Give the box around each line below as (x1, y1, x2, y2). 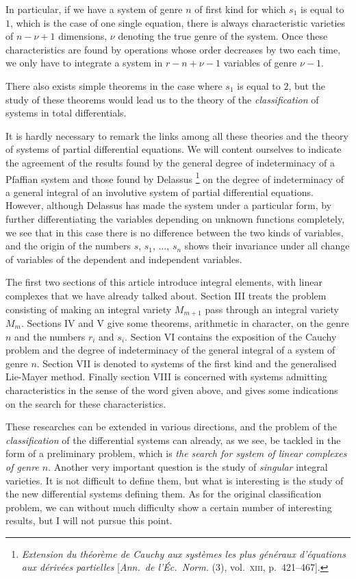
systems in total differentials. (5, 106, 127, 120)
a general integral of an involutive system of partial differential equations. (5, 184, 314, 199)
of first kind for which (194, 2, 286, 16)
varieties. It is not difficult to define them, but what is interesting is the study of (5, 473, 344, 487)
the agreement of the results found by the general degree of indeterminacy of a (5, 155, 335, 169)
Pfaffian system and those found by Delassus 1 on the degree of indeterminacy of (5, 169, 344, 186)
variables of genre (223, 56, 297, 70)
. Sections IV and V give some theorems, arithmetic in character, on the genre (21, 315, 349, 330)
